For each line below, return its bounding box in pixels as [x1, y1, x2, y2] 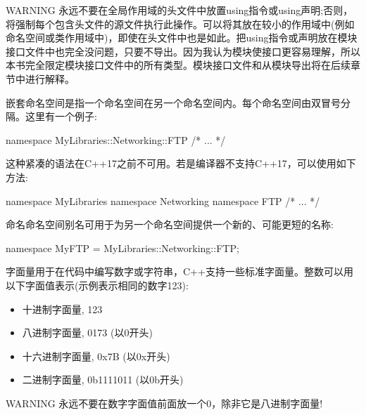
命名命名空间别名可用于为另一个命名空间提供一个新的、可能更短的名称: [6, 217, 334, 232]
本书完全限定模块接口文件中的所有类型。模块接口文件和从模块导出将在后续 [6, 58, 351, 72]
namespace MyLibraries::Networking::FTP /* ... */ [6, 132, 226, 147]
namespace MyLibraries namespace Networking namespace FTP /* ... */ [6, 193, 320, 208]
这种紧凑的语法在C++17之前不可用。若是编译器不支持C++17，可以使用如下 [6, 156, 356, 171]
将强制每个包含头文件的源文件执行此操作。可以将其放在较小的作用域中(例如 [6, 16, 355, 31]
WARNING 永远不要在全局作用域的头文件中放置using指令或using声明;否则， [6, 3, 353, 17]
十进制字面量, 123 [22, 301, 103, 316]
